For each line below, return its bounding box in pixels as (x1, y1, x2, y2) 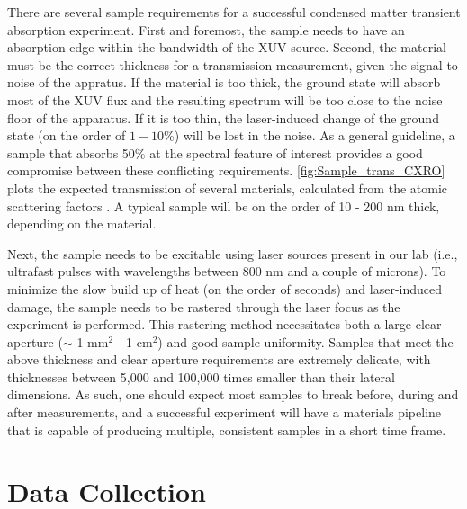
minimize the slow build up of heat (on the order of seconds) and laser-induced (7, 279, 443, 298)
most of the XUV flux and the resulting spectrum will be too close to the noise (7, 90, 443, 109)
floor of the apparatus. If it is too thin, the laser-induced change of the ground (7, 108, 439, 127)
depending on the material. (7, 214, 157, 233)
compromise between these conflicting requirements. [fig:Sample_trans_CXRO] (7, 161, 445, 180)
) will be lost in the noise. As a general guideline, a (174, 126, 455, 145)
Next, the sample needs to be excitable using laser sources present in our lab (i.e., (7, 244, 458, 263)
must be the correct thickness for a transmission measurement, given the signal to (7, 55, 458, 74)
